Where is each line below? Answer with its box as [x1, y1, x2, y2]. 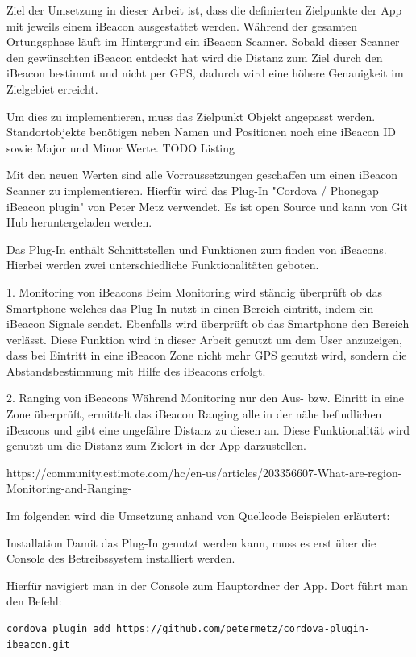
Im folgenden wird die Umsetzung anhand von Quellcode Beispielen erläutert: [6, 507, 390, 524]
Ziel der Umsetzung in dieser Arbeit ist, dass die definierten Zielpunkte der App [6, 2, 402, 18]
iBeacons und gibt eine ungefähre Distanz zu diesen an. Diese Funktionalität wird [6, 421, 410, 438]
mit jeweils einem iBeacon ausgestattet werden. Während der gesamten [6, 17, 357, 34]
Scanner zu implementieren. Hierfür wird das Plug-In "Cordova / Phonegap [6, 181, 379, 198]
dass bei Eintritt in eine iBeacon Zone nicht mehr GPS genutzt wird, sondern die [6, 347, 407, 364]
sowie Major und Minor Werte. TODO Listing [6, 139, 235, 156]
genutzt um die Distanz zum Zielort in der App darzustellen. [6, 437, 306, 454]
